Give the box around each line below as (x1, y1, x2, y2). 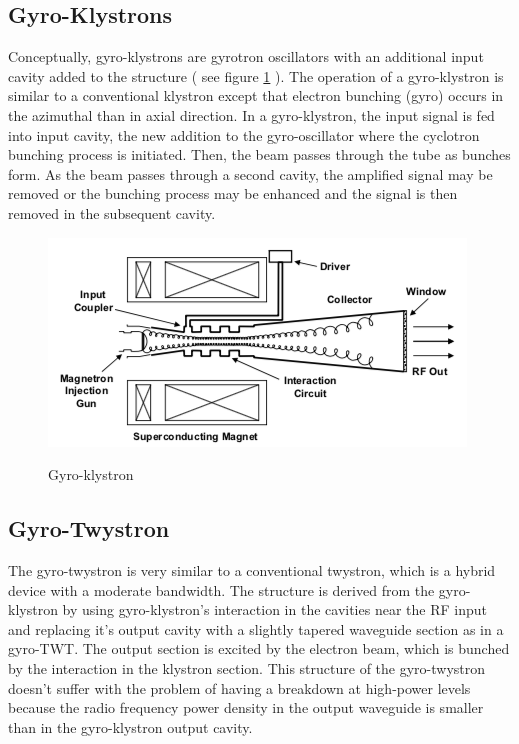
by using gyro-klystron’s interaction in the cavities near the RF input (62, 599, 487, 620)
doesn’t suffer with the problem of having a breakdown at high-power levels (8, 677, 471, 698)
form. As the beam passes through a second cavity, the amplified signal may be (8, 163, 493, 184)
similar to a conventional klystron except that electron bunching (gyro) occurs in (8, 85, 504, 106)
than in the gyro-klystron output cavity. (8, 716, 253, 737)
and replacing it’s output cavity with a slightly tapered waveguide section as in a (8, 618, 504, 639)
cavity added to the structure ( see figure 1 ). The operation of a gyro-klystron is (8, 65, 504, 86)
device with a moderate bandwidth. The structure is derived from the (8, 579, 435, 600)
